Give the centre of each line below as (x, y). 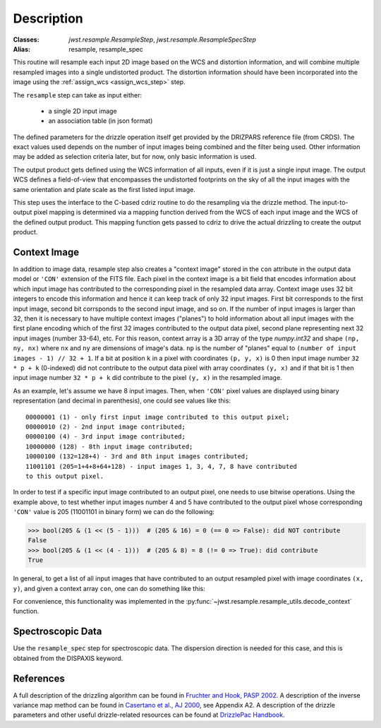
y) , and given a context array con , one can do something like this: (109, 588)
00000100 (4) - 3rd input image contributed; (106, 437)
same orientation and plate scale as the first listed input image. (104, 189)
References (39, 678)
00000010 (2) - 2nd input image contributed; (106, 426)
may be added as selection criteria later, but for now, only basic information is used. (135, 157)
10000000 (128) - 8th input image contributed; (109, 446)
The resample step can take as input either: (78, 95)
